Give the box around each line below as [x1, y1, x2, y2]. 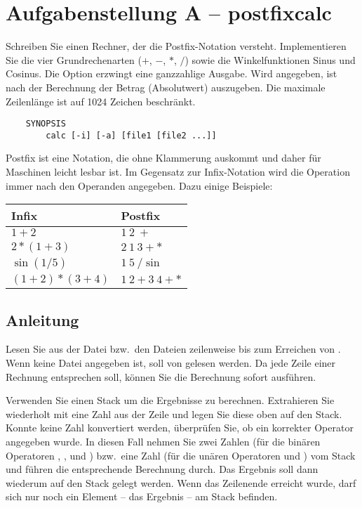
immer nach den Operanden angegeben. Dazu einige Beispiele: [6, 178, 273, 193]
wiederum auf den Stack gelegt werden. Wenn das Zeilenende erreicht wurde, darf [6, 475, 356, 490]
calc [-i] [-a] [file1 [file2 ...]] [46, 130, 217, 141]
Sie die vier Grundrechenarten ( [6, 52, 142, 67]
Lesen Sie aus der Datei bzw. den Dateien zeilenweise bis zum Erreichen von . [6, 341, 341, 356]
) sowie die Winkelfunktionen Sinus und [185, 52, 356, 67]
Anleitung [6, 308, 79, 330]
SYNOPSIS [25, 119, 66, 129]
